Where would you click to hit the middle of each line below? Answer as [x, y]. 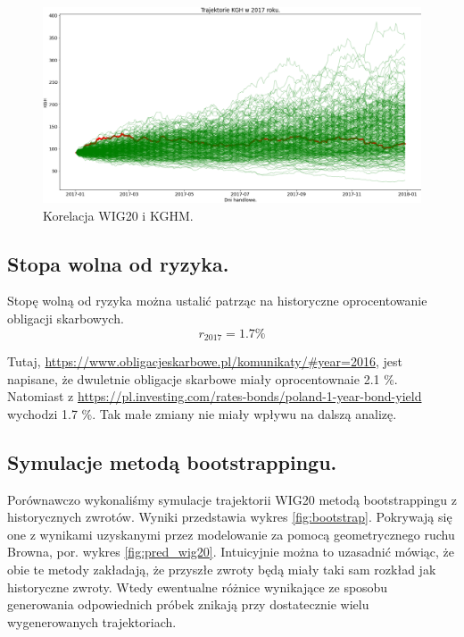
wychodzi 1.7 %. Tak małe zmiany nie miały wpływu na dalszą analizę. [202, 413]
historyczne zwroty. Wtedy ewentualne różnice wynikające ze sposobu [198, 587]
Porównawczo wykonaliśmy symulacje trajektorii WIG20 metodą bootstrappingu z [232, 499]
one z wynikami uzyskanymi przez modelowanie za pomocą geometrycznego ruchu [231, 534]
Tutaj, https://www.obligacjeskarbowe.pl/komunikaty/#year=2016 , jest [205, 361]
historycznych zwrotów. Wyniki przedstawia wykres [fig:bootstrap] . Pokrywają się [230, 517]
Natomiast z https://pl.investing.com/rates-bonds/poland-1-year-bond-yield [215, 396]
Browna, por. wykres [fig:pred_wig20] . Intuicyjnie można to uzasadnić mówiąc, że [231, 552]
